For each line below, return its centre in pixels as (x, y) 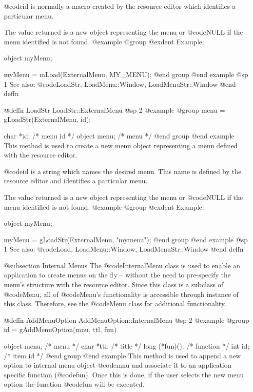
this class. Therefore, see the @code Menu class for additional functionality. (115, 304)
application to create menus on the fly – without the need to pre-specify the (117, 275)
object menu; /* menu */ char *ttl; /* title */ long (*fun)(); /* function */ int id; (127, 346)
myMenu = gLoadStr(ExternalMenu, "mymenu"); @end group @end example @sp (126, 239)
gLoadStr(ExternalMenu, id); (48, 119)
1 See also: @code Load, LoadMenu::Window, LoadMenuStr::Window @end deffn (124, 249)
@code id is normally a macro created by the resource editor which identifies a (120, 6)
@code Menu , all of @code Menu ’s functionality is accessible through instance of (121, 294)
